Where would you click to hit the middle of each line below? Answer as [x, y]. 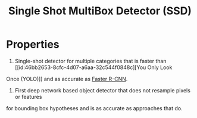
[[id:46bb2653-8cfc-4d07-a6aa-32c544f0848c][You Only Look [93, 67]
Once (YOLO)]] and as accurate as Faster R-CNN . [67, 79]
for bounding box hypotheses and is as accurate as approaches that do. [94, 108]
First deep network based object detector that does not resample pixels [102, 90]
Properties [33, 44]
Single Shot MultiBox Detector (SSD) [100, 11]
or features [28, 97]
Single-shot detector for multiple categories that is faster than [90, 61]
